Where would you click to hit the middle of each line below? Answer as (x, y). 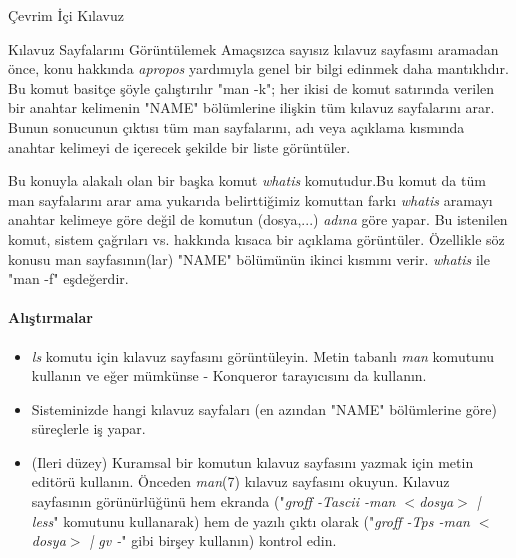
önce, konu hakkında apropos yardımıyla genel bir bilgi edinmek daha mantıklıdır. (258, 68)
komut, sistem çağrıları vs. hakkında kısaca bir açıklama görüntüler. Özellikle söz (256, 238)
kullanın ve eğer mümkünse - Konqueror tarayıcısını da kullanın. (229, 375)
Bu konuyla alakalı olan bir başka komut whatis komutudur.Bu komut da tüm (247, 180)
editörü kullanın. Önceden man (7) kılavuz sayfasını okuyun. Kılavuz (240, 481)
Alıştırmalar (50, 317)
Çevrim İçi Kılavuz (66, 15)
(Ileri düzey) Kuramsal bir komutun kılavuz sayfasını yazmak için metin (252, 461)
